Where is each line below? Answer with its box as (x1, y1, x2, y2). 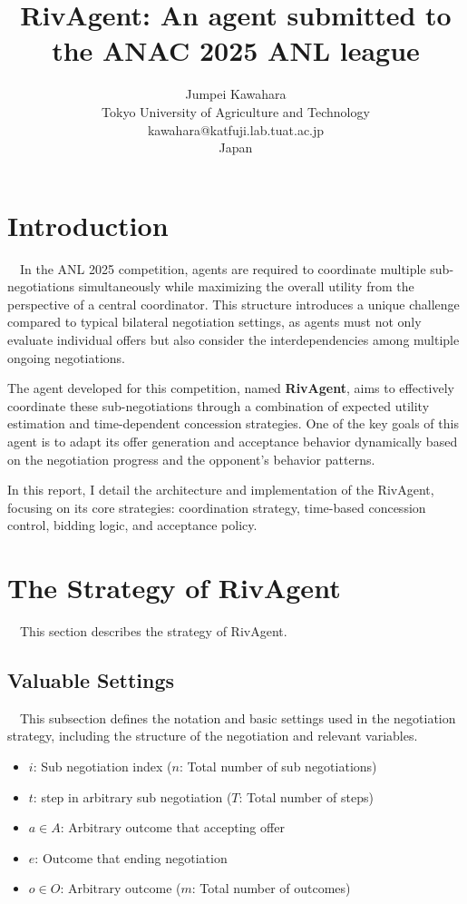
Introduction (7, 206, 169, 243)
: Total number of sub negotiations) (179, 757, 377, 776)
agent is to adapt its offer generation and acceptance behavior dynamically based (7, 431, 458, 450)
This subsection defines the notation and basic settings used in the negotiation (19, 708, 456, 727)
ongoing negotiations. (7, 348, 125, 367)
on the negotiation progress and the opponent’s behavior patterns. (7, 449, 375, 468)
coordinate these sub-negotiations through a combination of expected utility (7, 396, 430, 415)
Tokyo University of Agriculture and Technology (102, 102, 370, 121)
